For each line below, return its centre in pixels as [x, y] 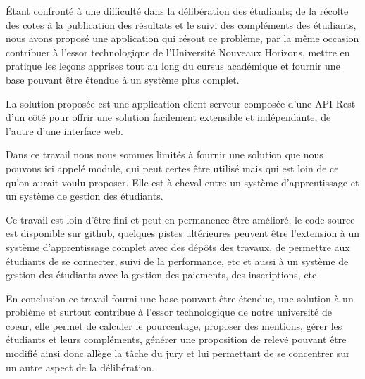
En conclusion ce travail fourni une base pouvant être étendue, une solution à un [180, 298]
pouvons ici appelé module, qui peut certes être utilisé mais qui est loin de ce [172, 168]
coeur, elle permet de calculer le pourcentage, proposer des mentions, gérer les [174, 325]
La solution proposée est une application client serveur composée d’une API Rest [181, 103]
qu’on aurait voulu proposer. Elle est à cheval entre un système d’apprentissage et [182, 182]
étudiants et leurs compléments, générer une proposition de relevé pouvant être [176, 339]
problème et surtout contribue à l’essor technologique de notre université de [169, 312]
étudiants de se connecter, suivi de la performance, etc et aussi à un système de [177, 261]
